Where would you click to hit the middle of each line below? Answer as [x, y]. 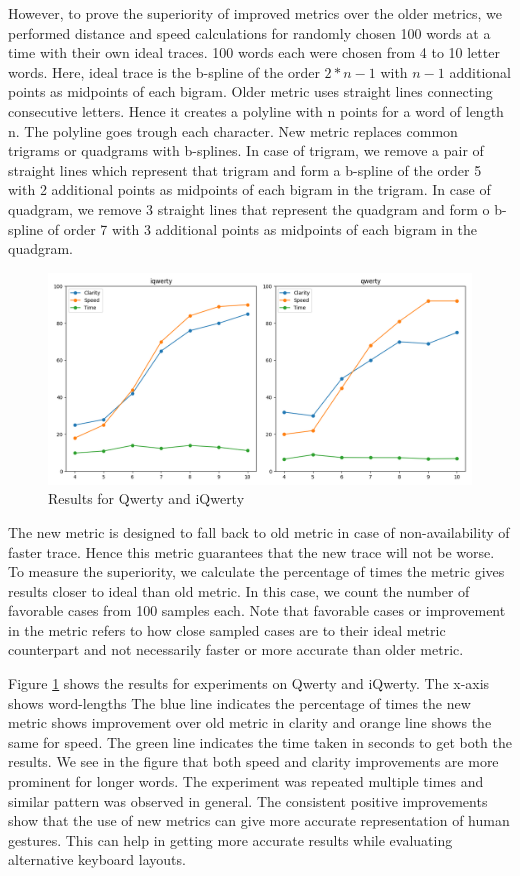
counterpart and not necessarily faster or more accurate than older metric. [236, 649]
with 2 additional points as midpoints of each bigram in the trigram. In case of [249, 189]
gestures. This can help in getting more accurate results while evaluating [230, 839]
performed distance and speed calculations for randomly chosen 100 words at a [249, 32]
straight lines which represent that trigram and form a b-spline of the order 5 [245, 169]
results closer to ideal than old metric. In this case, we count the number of [239, 590]
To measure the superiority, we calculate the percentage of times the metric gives [256, 571]
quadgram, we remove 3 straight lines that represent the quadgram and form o [249, 208]
